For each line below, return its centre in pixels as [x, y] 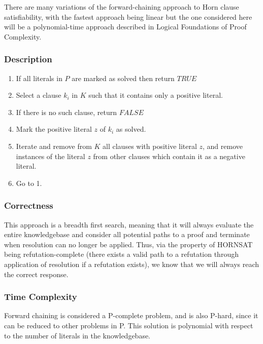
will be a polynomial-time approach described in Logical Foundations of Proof [125, 27]
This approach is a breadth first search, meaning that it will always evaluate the [129, 224]
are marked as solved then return [123, 78]
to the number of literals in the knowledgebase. [77, 335]
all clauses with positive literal [150, 146]
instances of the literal [51, 156]
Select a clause [39, 95]
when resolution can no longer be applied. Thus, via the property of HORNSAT [128, 244]
